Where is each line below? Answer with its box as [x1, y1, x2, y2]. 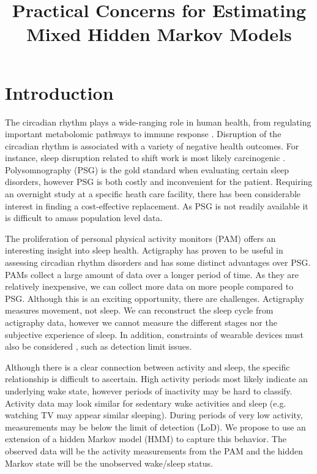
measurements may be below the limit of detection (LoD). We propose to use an [5, 420, 306, 433]
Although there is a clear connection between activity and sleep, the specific [5, 360, 290, 373]
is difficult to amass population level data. [5, 211, 163, 224]
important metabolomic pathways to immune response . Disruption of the [5, 127, 282, 140]
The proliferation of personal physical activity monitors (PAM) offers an [5, 231, 276, 244]
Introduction [5, 80, 114, 105]
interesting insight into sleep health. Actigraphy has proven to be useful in [5, 244, 283, 257]
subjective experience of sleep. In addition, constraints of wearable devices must [5, 328, 304, 340]
